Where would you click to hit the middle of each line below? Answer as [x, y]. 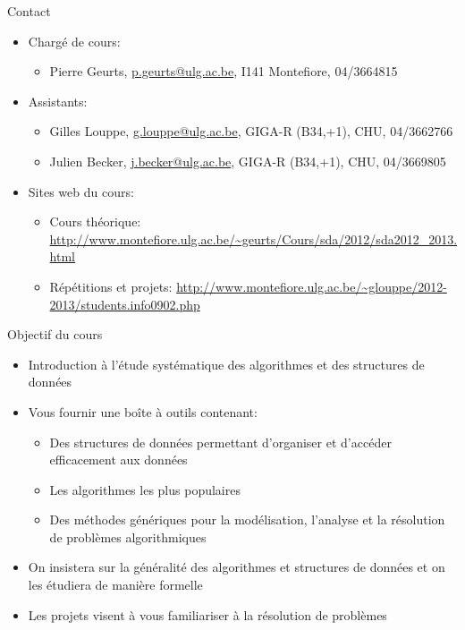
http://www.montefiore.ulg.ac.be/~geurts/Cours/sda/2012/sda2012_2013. [254, 238]
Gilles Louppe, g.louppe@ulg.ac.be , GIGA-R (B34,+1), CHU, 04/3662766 [251, 131]
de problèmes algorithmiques [128, 536]
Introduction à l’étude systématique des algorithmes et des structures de [226, 364]
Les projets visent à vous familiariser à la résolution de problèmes [207, 614]
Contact [29, 11]
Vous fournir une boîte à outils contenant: [143, 411]
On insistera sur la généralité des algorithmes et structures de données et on [237, 567]
